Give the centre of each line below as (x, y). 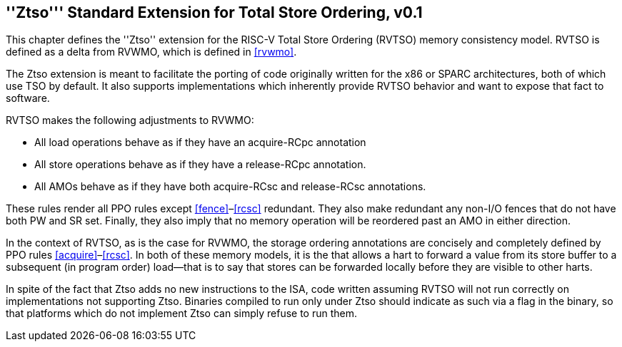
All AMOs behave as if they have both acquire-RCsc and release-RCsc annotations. (230, 187)
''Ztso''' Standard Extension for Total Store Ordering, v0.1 (214, 12)
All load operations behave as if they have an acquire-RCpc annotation (200, 143)
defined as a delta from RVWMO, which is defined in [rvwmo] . (151, 52)
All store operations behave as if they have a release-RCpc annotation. (200, 165)
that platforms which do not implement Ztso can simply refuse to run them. (182, 314)
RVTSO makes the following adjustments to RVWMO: (130, 120)
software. (28, 98)
